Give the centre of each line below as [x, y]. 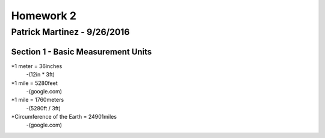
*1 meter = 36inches [37, 66]
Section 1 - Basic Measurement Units [82, 52]
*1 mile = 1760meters [38, 100]
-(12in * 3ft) [41, 75]
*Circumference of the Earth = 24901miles [64, 117]
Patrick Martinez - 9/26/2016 [70, 32]
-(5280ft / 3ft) [44, 108]
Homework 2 [44, 16]
